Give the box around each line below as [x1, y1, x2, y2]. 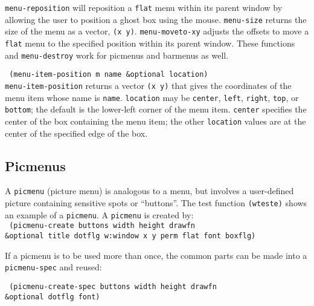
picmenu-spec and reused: [5, 261, 102, 273]
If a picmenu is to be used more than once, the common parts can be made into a [5, 249, 307, 261]
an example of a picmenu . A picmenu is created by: [5, 208, 194, 221]
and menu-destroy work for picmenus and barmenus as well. [5, 48, 229, 61]
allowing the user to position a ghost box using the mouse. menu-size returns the [5, 13, 307, 25]
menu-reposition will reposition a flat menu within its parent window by [5, 1, 283, 13]
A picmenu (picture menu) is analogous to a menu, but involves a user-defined [5, 184, 294, 197]
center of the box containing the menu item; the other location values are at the [5, 114, 306, 127]
